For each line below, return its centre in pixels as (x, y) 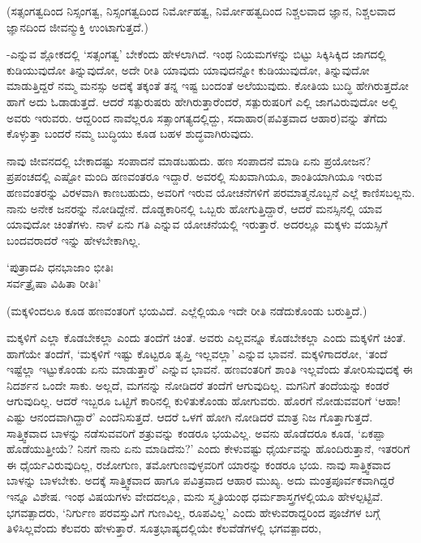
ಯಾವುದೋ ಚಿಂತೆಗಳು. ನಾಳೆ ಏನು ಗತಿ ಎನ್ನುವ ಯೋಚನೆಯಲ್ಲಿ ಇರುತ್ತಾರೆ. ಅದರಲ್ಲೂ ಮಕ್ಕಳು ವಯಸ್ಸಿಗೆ (197, 224)
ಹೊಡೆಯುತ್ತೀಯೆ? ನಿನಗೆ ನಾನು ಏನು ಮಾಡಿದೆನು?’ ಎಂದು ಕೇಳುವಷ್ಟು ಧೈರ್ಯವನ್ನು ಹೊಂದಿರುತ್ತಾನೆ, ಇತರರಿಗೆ (208, 449)
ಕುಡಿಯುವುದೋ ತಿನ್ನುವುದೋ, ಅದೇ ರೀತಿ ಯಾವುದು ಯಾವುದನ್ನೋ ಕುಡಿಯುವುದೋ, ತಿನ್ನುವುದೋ (188, 69)
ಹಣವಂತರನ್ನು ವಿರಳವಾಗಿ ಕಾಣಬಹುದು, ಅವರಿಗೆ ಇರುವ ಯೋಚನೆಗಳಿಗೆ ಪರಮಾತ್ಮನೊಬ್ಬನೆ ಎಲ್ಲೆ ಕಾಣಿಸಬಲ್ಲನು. (211, 192)
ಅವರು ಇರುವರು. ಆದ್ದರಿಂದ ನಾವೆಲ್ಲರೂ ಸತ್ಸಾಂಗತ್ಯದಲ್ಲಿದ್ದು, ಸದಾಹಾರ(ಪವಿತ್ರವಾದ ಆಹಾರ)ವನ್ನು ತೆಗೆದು (197, 117)
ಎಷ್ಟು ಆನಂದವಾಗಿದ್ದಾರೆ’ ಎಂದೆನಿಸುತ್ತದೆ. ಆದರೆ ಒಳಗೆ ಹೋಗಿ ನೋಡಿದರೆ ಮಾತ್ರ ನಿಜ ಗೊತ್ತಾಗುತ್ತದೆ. (190, 417)
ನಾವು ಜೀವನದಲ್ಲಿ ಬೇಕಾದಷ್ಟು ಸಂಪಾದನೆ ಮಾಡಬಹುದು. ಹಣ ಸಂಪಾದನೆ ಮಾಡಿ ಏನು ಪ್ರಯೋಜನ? (189, 160)
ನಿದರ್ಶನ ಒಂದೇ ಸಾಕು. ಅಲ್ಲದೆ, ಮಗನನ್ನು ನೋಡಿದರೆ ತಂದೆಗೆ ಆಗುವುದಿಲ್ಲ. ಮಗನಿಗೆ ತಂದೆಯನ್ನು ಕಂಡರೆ (198, 385)
